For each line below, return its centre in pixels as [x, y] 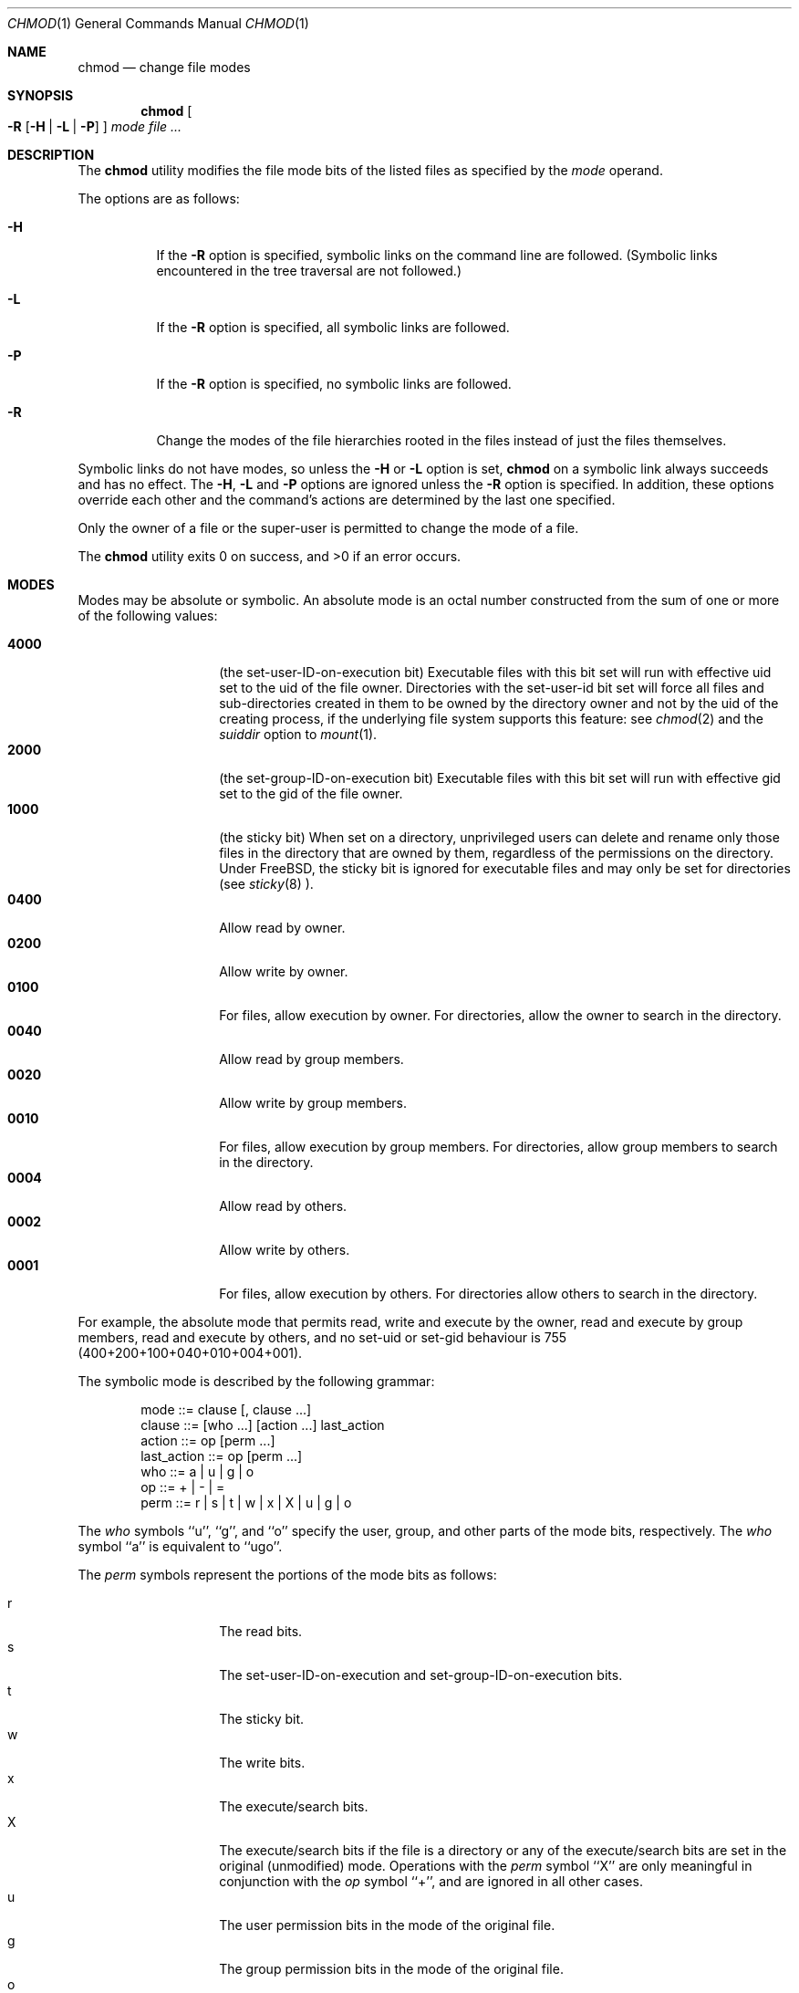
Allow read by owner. [282, 928]
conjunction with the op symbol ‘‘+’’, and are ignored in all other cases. [431, 1881]
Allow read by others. [283, 1206]
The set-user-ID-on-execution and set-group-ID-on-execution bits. [421, 1675]
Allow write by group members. [313, 1103]
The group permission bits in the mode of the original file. [391, 1969]
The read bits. [261, 1631]
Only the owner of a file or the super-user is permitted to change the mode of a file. [328, 528]
